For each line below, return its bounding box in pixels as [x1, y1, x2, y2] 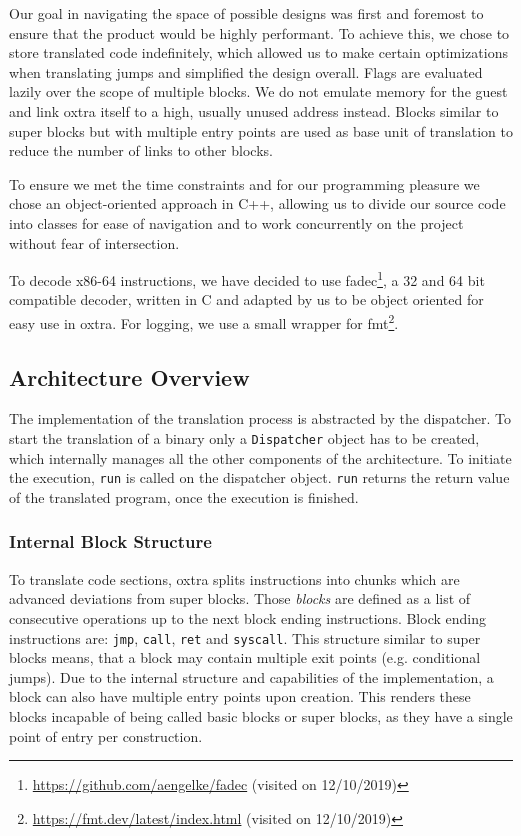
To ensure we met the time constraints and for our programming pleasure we [9, 173, 480, 194]
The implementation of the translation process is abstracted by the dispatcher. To [9, 408, 511, 429]
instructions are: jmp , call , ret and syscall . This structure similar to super [9, 627, 481, 648]
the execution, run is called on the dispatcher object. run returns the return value [9, 467, 510, 488]
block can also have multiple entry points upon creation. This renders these [9, 686, 471, 707]
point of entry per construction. [9, 725, 203, 746]
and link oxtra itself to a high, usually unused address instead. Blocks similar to [9, 100, 499, 121]
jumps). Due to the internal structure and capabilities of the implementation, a [9, 666, 494, 687]
